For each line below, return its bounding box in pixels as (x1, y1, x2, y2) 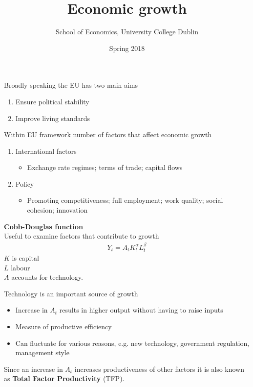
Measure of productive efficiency (15, 321, 112, 332)
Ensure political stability (15, 96, 89, 106)
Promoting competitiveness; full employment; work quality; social (27, 195, 223, 205)
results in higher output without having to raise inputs (59, 305, 223, 315)
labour (11, 262, 30, 272)
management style (15, 347, 69, 358)
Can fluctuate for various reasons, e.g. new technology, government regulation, (15, 338, 250, 348)
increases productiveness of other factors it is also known (74, 363, 244, 374)
